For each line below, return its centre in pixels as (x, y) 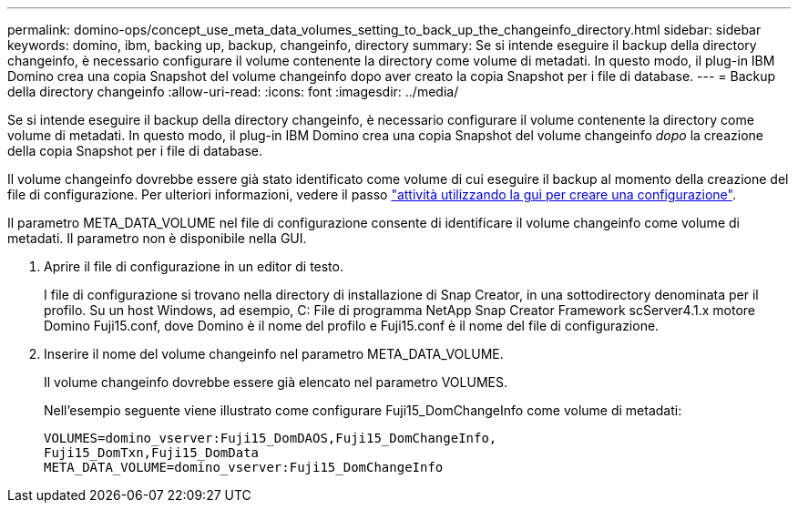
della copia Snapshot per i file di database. (135, 151)
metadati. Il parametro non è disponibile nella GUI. (157, 238)
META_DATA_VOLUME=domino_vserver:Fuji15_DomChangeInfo (244, 467)
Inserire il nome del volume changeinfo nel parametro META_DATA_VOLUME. (274, 354)
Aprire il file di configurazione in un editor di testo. (194, 266)
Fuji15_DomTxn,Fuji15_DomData (152, 453)
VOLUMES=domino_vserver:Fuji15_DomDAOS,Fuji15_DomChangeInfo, (271, 438)
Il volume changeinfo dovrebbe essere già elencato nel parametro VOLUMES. (276, 382)
